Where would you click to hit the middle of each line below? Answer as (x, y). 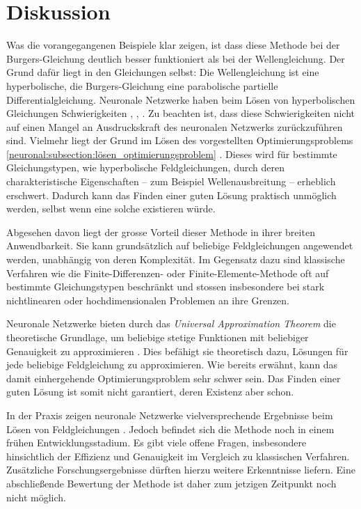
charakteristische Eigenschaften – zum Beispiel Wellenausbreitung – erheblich (171, 181)
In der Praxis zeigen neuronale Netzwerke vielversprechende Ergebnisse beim (170, 415)
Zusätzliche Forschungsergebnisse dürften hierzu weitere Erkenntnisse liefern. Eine (181, 470)
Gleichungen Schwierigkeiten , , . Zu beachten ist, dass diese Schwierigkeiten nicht (180, 113)
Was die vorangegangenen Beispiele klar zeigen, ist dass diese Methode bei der (173, 45)
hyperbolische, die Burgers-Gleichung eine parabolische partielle (142, 85)
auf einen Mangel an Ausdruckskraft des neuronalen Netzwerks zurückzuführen (175, 126)
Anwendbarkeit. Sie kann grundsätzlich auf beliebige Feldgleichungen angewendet (180, 245)
